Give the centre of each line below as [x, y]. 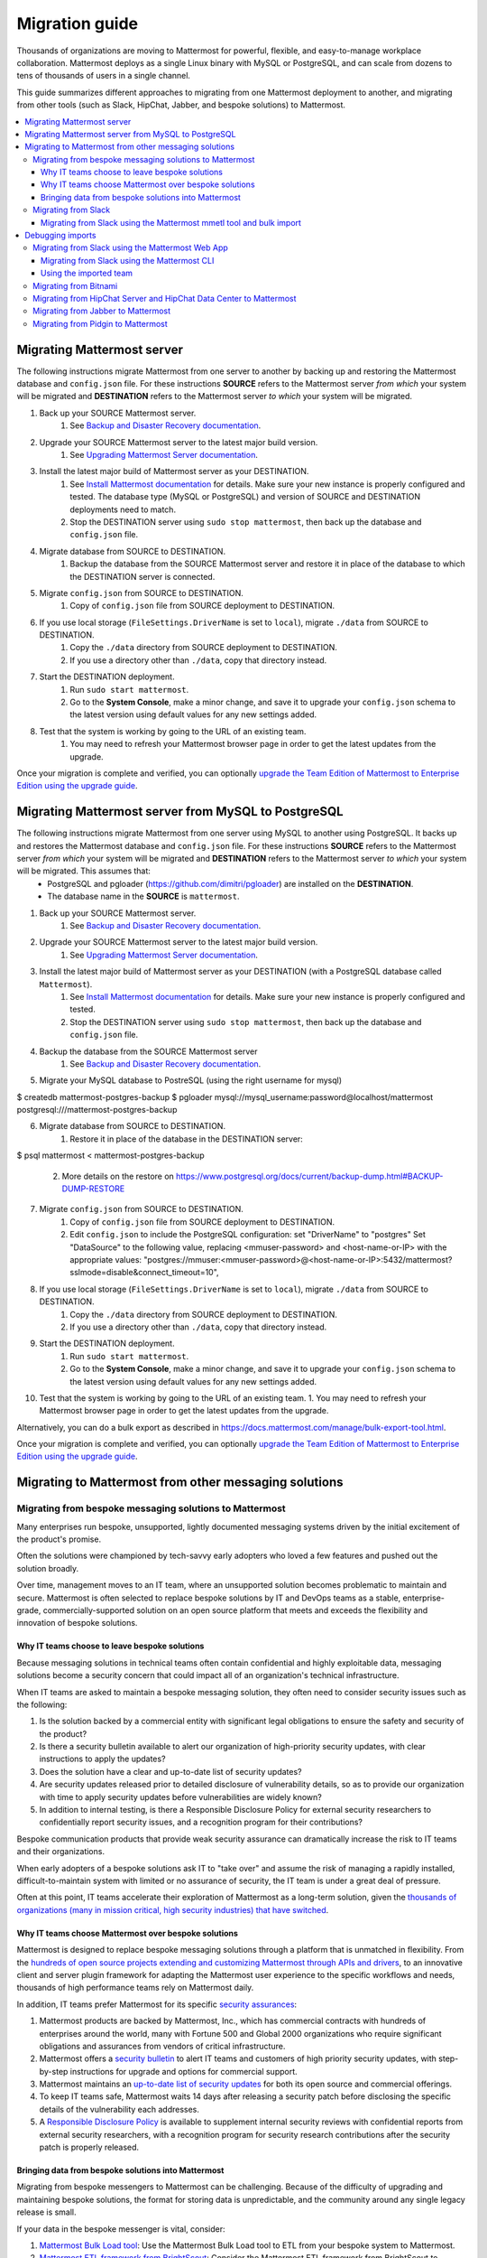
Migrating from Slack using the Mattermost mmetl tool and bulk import [171, 222]
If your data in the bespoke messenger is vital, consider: [121, 2229]
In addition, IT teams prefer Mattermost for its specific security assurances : [157, 2004]
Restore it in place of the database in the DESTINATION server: [187, 1139]
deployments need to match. [123, 509]
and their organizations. [61, 1852]
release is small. [46, 2212]
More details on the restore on [118, 1176]
